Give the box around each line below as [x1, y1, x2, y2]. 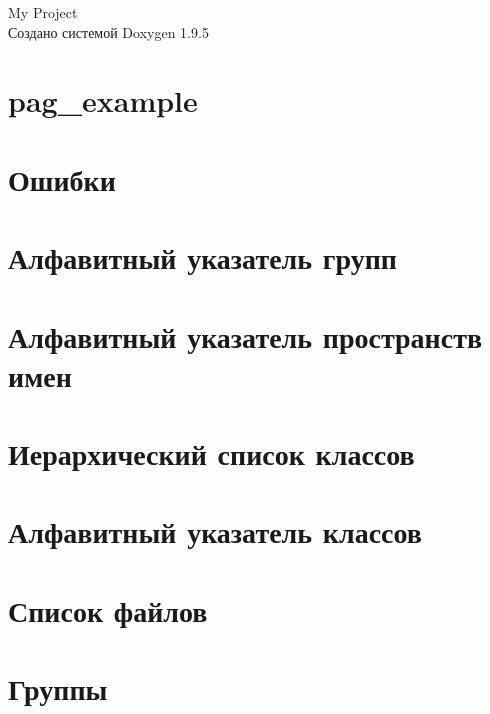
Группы [8, 668, 108, 709]
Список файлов [8, 589, 208, 630]
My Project [8, 2, 78, 22]
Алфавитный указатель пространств [8, 315, 483, 356]
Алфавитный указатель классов [8, 511, 422, 552]
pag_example [8, 80, 198, 121]
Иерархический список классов [8, 433, 415, 474]
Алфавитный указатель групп [8, 237, 398, 278]
